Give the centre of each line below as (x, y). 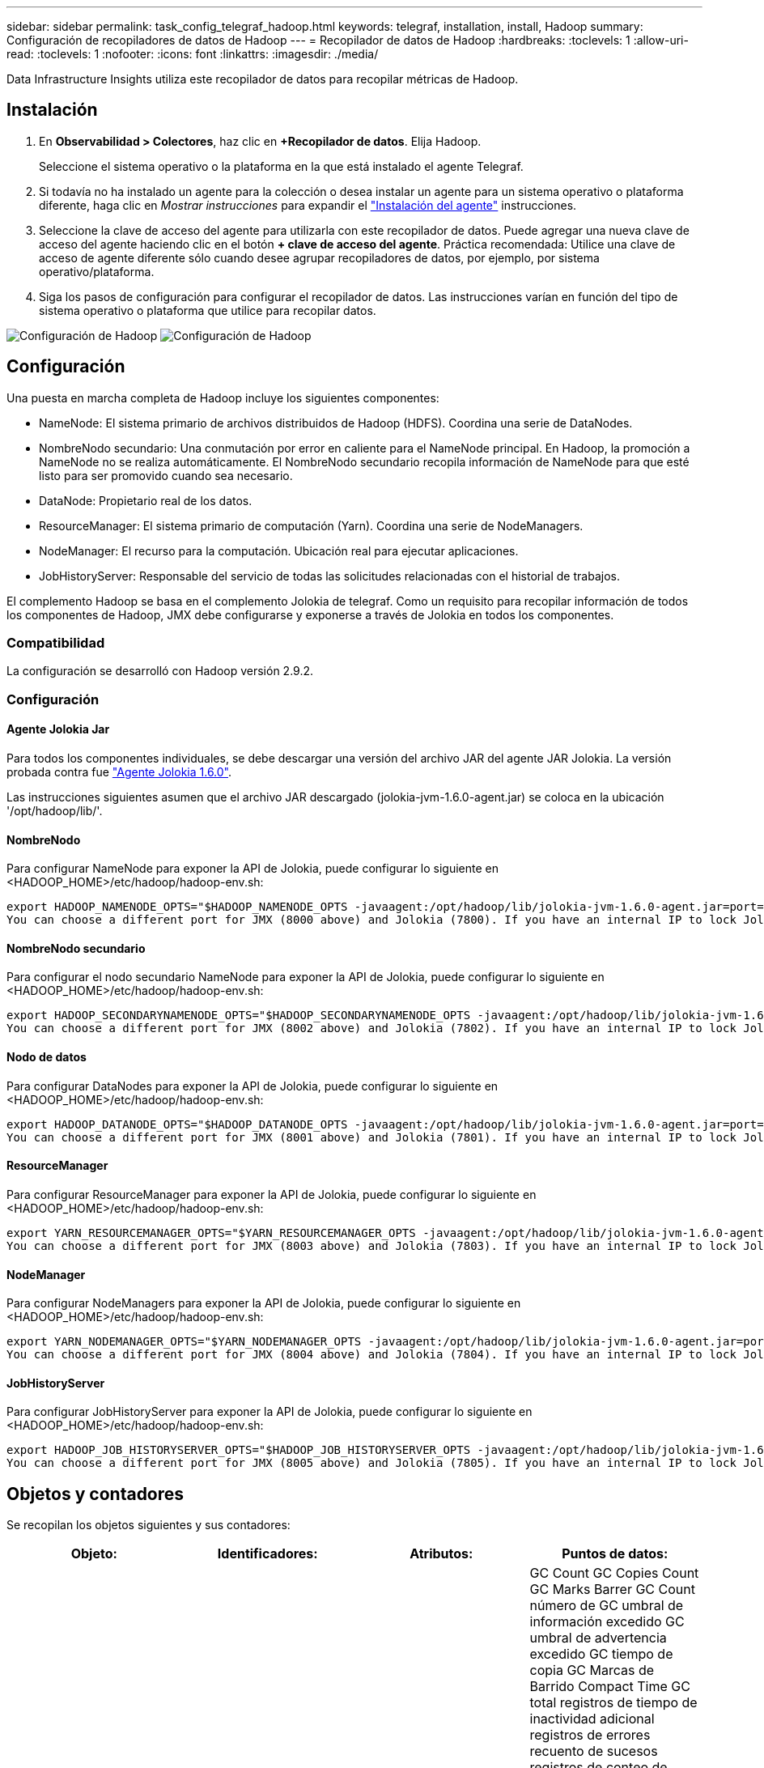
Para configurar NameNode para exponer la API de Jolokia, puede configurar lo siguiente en (253, 869)
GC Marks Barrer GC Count (612, 1589)
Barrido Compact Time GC (610, 1687)
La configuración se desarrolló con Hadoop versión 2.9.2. (160, 671)
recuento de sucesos (594, 1751)
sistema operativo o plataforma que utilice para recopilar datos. (208, 310)
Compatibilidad (56, 643)
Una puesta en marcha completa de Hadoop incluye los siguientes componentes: (223, 397)
